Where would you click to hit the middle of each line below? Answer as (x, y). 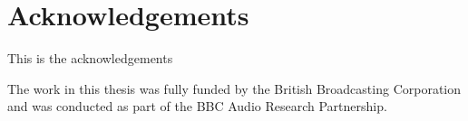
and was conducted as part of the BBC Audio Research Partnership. (197, 106)
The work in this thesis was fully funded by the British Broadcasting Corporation (234, 88)
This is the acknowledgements (90, 58)
